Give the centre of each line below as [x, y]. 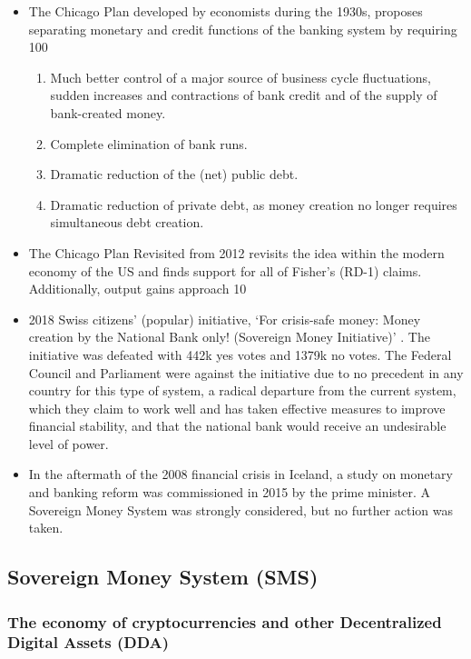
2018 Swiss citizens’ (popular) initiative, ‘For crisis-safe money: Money [225, 319]
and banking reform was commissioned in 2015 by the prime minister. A [230, 492]
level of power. [69, 443]
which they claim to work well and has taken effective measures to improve [237, 408]
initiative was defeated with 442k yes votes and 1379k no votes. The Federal [240, 354]
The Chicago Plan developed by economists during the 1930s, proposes [226, 11]
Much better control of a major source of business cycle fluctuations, [240, 77]
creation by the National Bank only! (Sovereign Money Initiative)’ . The [229, 337]
